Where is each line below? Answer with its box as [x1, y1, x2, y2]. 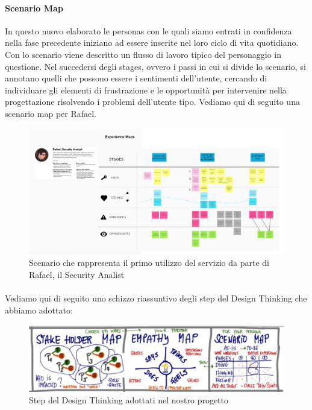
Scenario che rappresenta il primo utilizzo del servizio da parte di [29, 256, 269, 269]
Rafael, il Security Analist [29, 268, 125, 281]
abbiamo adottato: [5, 303, 73, 316]
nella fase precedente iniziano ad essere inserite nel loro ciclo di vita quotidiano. [5, 36, 299, 49]
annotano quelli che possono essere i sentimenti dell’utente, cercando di [5, 72, 267, 84]
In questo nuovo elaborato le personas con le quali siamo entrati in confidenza [5, 24, 292, 37]
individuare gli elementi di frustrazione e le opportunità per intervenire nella [5, 83, 287, 96]
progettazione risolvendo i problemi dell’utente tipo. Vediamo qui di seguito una [5, 95, 300, 108]
